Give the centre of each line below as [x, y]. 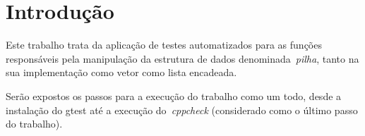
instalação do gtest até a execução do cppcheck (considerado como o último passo [182, 110]
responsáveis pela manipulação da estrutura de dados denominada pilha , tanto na [182, 58]
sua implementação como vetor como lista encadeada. [121, 72]
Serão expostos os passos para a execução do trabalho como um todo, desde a [174, 95]
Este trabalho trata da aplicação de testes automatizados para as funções [164, 45]
